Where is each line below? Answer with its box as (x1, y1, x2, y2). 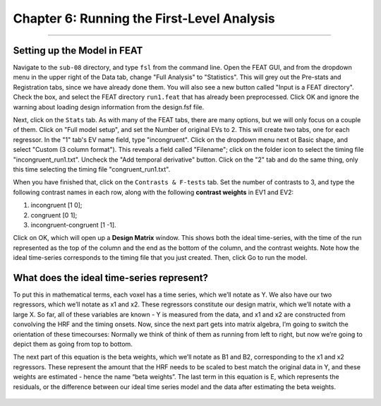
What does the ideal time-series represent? (13, 272, 208, 284)
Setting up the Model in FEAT (13, 44, 143, 56)
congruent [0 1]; (30, 210, 78, 219)
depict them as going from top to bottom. (13, 340, 133, 348)
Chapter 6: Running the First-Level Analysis (13, 11, 275, 26)
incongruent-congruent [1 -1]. (30, 220, 116, 229)
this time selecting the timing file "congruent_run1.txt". (13, 165, 171, 173)
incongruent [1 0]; (30, 201, 83, 210)
